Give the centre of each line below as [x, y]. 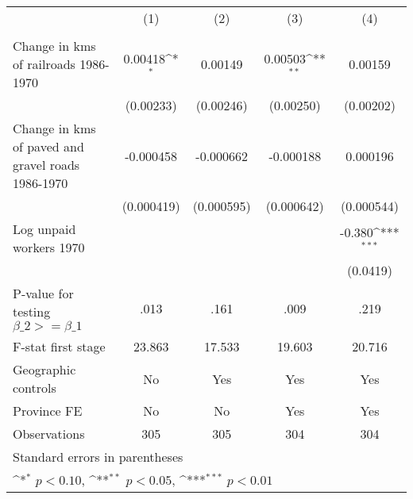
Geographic [44, 369]
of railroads [44, 64]
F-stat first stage [59, 346]
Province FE [48, 411]
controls [35, 388]
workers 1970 [49, 247]
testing [32, 311]
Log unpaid [44, 229]
